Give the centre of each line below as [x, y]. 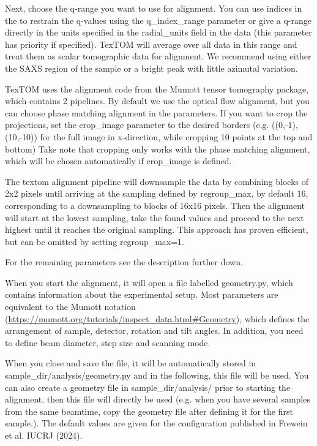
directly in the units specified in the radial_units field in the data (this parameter [158, 32]
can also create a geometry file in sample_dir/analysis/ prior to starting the [148, 387]
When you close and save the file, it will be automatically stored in [131, 363]
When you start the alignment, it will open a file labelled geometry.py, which [149, 282]
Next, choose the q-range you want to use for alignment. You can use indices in [154, 8]
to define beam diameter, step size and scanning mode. [108, 342]
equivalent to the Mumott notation [70, 307]
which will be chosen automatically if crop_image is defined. [118, 161]
